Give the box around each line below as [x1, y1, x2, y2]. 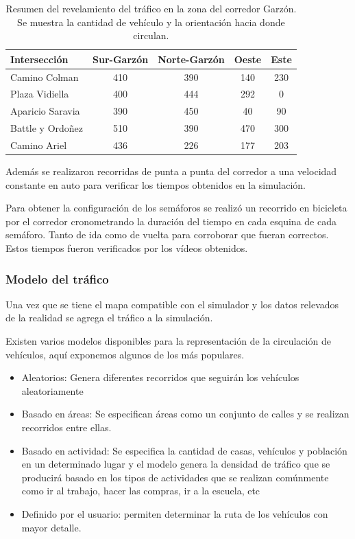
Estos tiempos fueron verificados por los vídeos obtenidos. [5, 241, 248, 255]
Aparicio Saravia [10, 104, 80, 118]
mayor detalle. [21, 520, 82, 534]
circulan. [133, 28, 169, 43]
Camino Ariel [10, 138, 67, 152]
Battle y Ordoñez [10, 121, 84, 135]
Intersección [10, 51, 69, 66]
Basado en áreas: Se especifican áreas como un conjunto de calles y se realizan [21, 406, 350, 421]
